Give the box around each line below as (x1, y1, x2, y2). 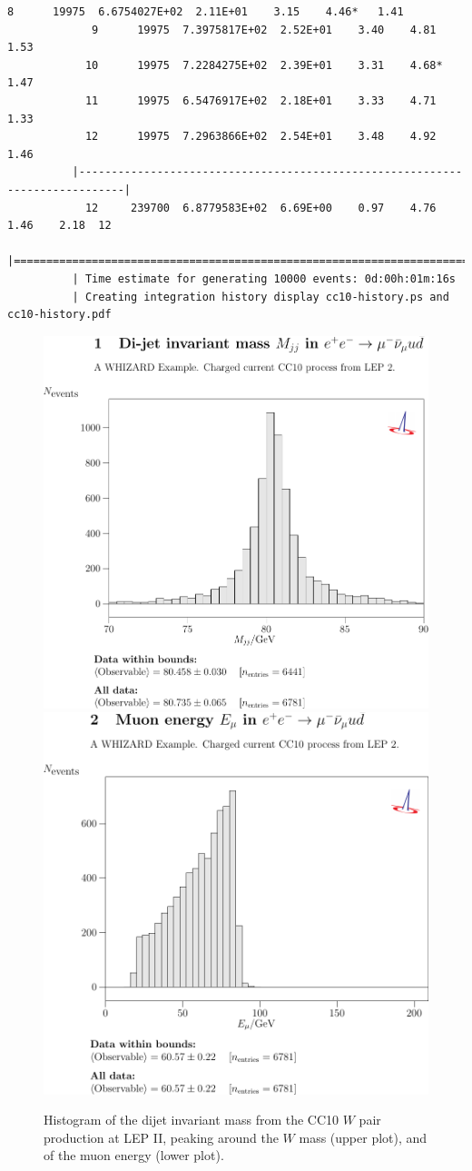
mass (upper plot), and (299, 1127, 428, 1146)
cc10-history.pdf (7, 308, 112, 322)
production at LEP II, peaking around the (44, 1127, 279, 1146)
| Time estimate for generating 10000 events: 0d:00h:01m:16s (72, 272, 456, 285)
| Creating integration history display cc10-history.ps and (72, 290, 449, 303)
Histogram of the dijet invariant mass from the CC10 (44, 1110, 339, 1129)
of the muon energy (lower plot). (44, 1146, 224, 1165)
